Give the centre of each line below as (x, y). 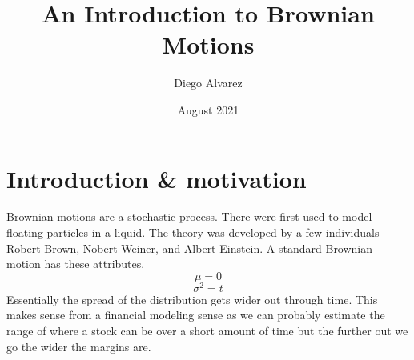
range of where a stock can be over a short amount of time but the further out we (207, 331)
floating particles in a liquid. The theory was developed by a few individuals (193, 232)
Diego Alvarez (208, 83)
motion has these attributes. (76, 264)
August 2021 (208, 109)
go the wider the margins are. (79, 346)
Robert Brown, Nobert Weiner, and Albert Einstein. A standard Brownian (190, 248)
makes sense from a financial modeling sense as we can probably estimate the (196, 315)
